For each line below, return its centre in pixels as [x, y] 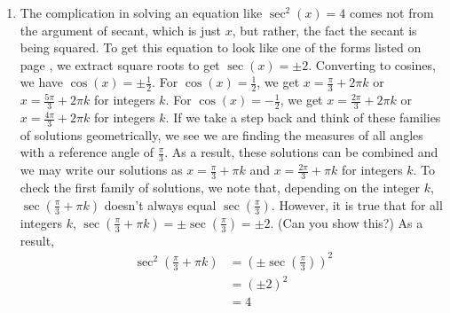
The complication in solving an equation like [141, 12]
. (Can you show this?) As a [347, 222]
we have [41, 82]
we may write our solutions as [101, 170]
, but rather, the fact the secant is [324, 30]
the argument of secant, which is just [120, 30]
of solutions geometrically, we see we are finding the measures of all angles [221, 134]
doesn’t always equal [160, 204]
